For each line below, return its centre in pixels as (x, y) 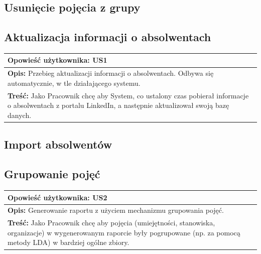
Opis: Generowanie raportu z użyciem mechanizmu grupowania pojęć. (116, 210)
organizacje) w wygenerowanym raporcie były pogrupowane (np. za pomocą (124, 232)
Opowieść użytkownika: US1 (57, 60)
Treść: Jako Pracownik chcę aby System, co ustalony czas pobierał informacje (128, 95)
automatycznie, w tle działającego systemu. (74, 83)
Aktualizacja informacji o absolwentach (108, 37)
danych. (20, 115)
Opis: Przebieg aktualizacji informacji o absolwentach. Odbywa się (111, 73)
